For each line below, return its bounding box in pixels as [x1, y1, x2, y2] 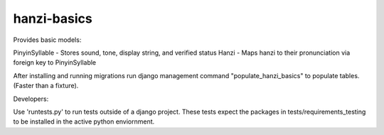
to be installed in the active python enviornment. [13, 117, 155, 126]
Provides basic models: [13, 36, 82, 44]
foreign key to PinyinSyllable [13, 58, 97, 67]
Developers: [13, 94, 49, 103]
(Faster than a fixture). [13, 82, 79, 90]
